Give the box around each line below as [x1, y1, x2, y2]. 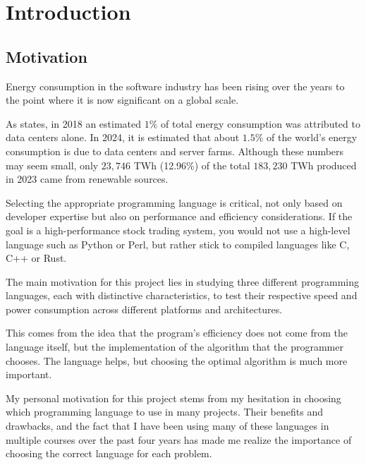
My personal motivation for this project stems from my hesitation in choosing [6, 390, 341, 405]
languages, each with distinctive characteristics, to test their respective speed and [6, 288, 358, 303]
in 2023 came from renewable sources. [6, 171, 169, 186]
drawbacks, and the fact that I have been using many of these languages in [6, 418, 329, 433]
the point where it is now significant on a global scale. [6, 92, 239, 107]
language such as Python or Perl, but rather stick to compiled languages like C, [6, 236, 350, 251]
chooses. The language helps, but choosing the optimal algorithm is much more [6, 353, 348, 368]
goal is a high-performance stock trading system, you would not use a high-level [6, 222, 350, 237]
